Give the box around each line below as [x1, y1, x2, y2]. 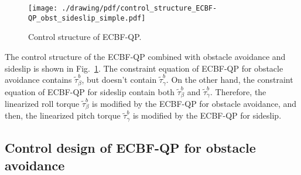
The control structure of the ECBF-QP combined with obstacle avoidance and [5, 50, 286, 62]
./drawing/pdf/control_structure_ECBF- [61, 4, 217, 12]
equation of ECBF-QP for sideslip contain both [5, 85, 175, 97]
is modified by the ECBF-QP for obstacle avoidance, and [92, 97, 297, 109]
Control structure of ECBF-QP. [28, 31, 142, 43]
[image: [28, 4, 58, 12]
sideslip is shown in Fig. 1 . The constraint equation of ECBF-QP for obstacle [5, 62, 283, 74]
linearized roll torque [5, 97, 80, 109]
